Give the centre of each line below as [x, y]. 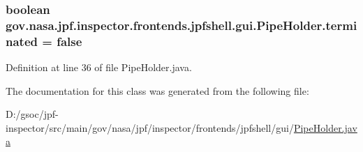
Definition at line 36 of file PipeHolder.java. [99, 67]
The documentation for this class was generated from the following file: [157, 90]
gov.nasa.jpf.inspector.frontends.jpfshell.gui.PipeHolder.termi [181, 25]
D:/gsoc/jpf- [32, 114]
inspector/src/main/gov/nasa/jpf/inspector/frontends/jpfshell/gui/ [150, 127]
